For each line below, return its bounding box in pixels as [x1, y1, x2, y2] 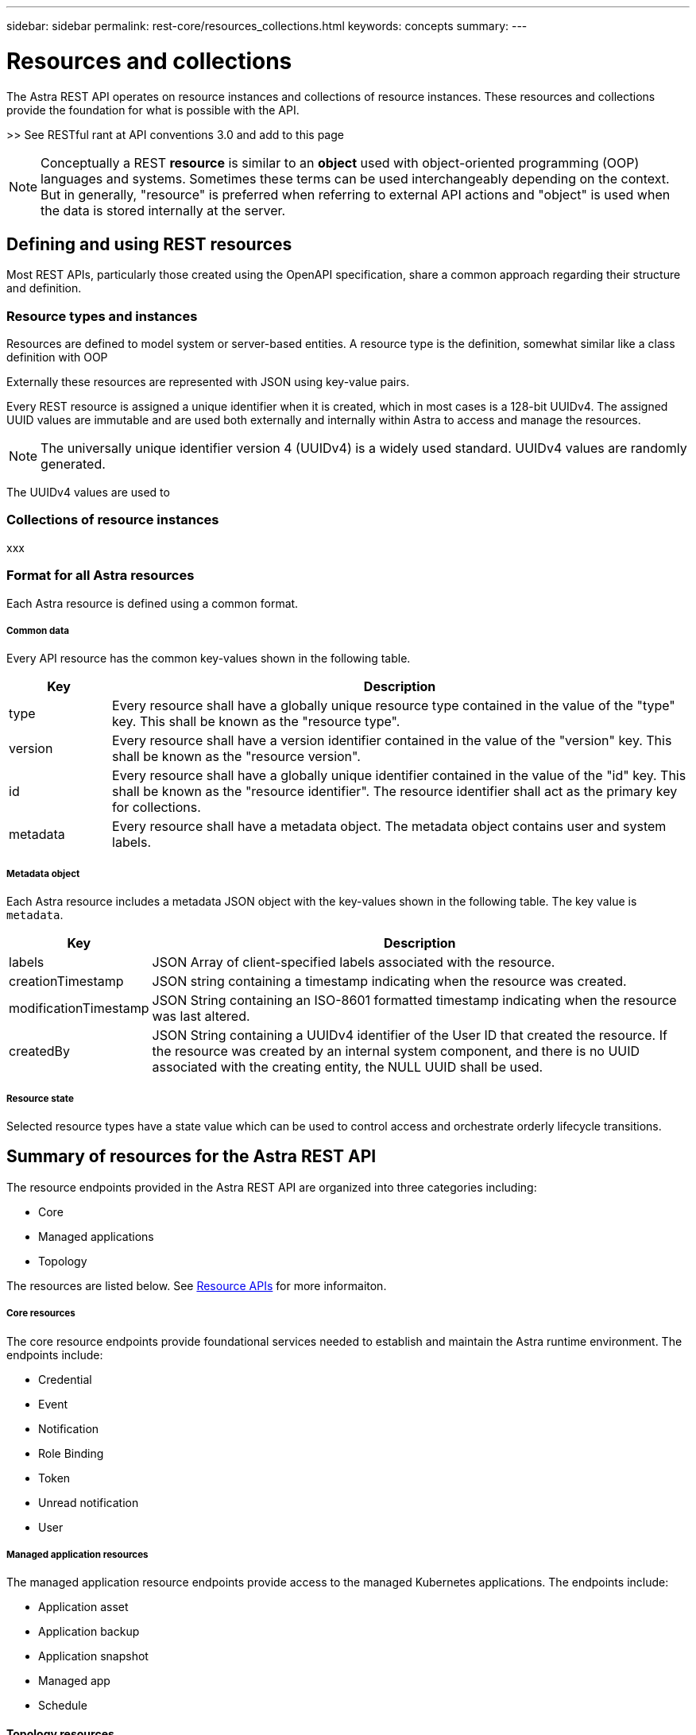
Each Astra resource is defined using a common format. [6, 596, 299, 610]
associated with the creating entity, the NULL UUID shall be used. [152, 1059, 543, 1076]
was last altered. [152, 1008, 250, 1025]
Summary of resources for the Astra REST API [6, 1146, 377, 1167]
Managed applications [38, 1229, 154, 1243]
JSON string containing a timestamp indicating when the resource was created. [152, 973, 627, 990]
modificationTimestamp [9, 1000, 149, 1017]
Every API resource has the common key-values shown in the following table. [6, 651, 411, 666]
